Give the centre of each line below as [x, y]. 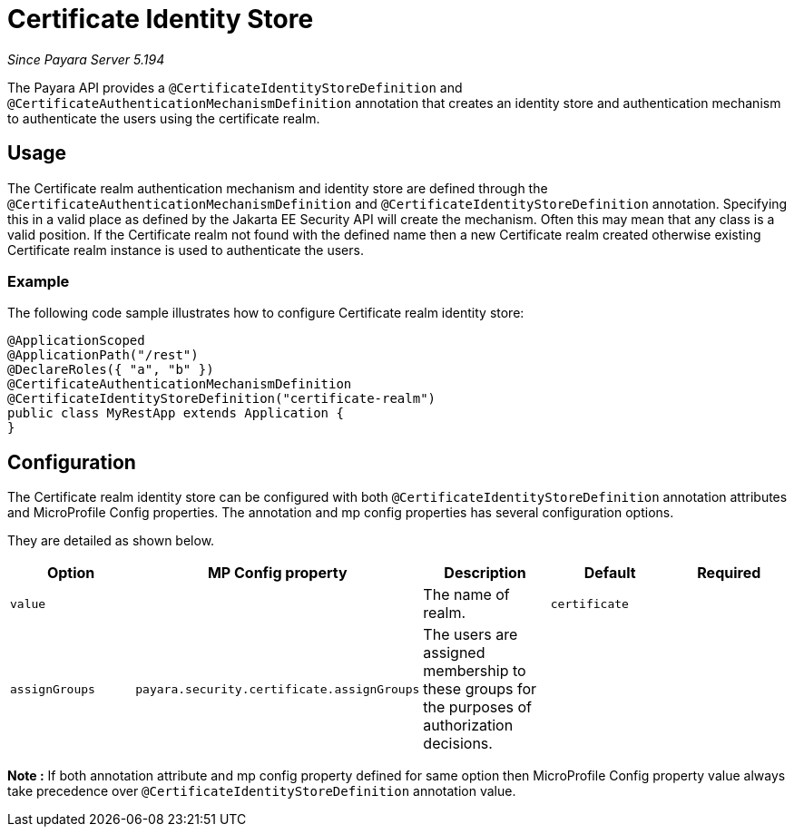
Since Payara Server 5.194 [86, 59]
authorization [468, 726]
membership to [475, 671]
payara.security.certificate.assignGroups [278, 689]
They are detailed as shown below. [111, 541]
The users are [471, 635]
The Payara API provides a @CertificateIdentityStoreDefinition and [235, 87]
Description [485, 573]
